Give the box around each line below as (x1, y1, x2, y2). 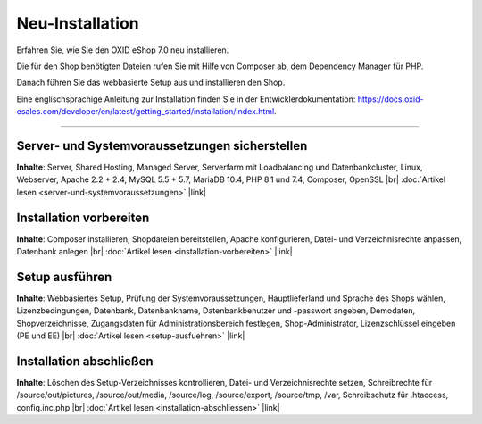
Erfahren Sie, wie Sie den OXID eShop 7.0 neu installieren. (16, 45, 229, 55)
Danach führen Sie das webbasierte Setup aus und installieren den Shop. (16, 77, 286, 88)
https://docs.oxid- (357, 94, 424, 104)
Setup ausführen (16, 269, 112, 285)
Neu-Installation (16, 13, 140, 33)
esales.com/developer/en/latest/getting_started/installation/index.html (16, 106, 275, 117)
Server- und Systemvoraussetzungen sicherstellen (16, 138, 308, 154)
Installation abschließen (16, 353, 154, 369)
